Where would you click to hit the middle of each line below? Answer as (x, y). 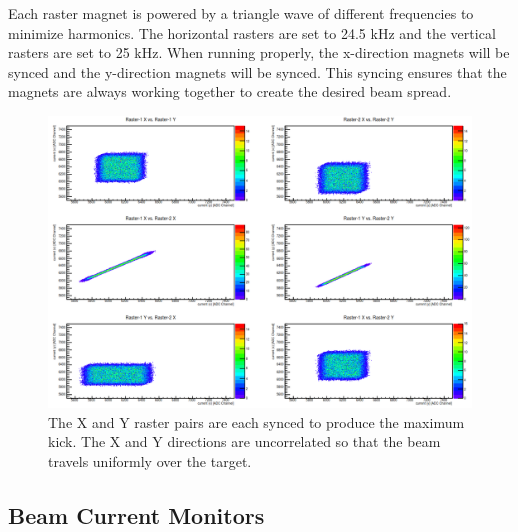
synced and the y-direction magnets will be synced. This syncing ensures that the (257, 71)
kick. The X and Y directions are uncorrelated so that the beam (244, 441)
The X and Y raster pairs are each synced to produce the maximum (256, 421)
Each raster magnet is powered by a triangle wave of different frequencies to (241, 13)
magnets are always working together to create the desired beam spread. (230, 91)
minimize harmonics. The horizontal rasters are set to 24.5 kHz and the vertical (252, 32)
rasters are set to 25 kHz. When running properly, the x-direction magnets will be (259, 52)
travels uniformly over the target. (150, 461)
